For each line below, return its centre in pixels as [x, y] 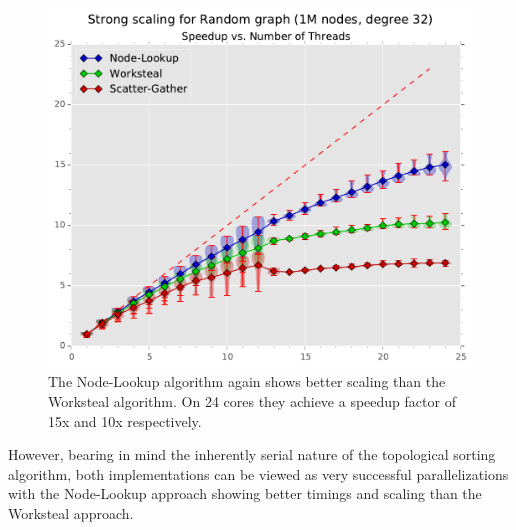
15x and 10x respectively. [125, 420]
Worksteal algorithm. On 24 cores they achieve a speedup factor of [252, 401]
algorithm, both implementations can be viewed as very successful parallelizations [258, 473]
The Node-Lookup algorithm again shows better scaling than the [247, 381]
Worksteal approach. [71, 513]
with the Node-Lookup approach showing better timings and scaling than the [245, 493]
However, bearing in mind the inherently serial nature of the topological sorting [252, 454]
